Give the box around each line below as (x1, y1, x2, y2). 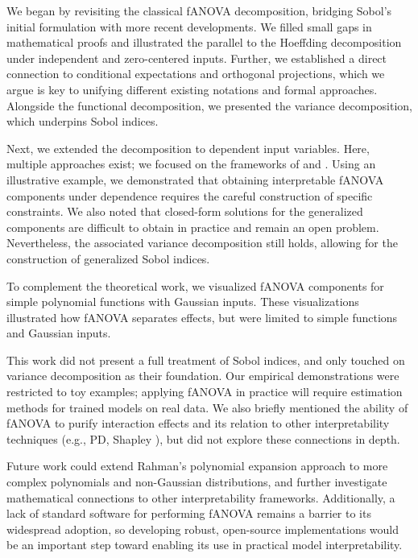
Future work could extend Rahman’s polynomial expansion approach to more (6, 457, 388, 474)
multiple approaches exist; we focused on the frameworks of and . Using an (6, 155, 376, 172)
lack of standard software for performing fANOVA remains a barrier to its (6, 505, 371, 522)
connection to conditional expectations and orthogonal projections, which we (6, 65, 385, 82)
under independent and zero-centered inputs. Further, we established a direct (6, 49, 387, 66)
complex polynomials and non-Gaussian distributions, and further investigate (6, 473, 387, 490)
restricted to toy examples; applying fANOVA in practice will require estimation (6, 383, 403, 400)
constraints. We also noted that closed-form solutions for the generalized (6, 203, 363, 220)
